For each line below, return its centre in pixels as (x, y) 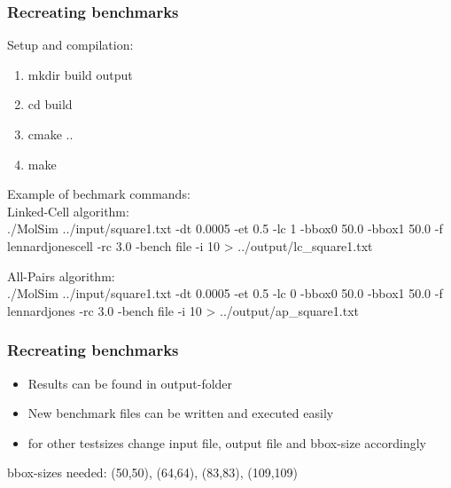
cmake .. (51, 134)
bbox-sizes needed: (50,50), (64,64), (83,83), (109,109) (152, 472)
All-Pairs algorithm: (61, 275)
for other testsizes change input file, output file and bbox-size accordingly (227, 442)
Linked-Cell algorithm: (68, 211)
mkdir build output (80, 74)
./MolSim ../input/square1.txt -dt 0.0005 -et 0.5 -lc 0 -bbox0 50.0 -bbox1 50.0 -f (225, 293)
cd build (50, 104)
